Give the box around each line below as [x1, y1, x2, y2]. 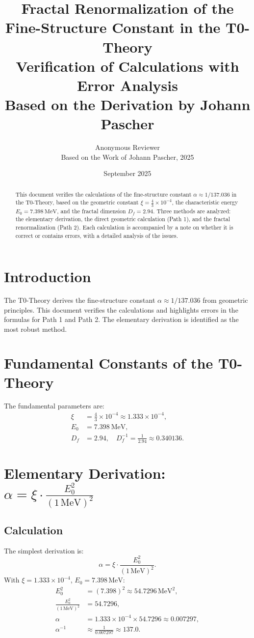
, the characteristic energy [172, 198, 238, 206]
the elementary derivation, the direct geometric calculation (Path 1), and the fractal [15, 215, 230, 223]
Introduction [4, 266, 91, 287]
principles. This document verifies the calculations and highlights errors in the [4, 304, 238, 315]
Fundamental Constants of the [4, 352, 213, 373]
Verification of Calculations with [16, 56, 239, 76]
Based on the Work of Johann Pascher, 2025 [61, 151, 194, 162]
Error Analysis [77, 75, 178, 95]
